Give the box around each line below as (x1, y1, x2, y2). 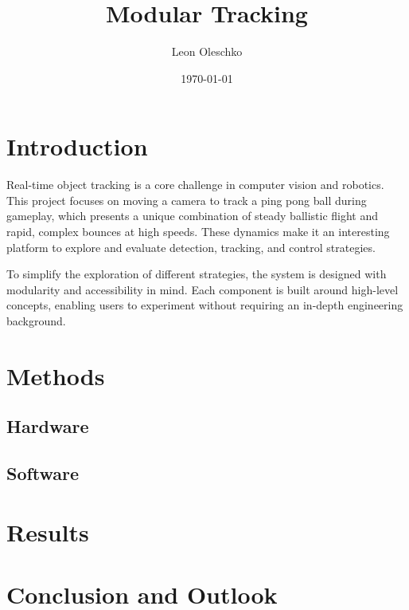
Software (6, 461, 80, 486)
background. (6, 313, 66, 329)
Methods (6, 359, 105, 392)
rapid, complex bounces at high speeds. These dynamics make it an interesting (6, 223, 390, 240)
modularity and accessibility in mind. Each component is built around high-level (6, 281, 399, 297)
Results (6, 515, 89, 548)
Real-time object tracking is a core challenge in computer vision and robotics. (6, 176, 384, 193)
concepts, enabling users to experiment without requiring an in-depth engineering (6, 297, 403, 313)
